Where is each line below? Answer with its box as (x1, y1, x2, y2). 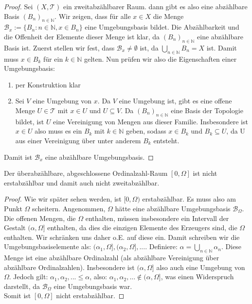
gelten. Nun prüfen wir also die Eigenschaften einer (84, 53, 237, 64)
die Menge (153, 11, 184, 21)
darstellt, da (4, 281, 40, 291)
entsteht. (153, 135, 180, 145)
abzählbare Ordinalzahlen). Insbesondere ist (4, 262, 135, 272)
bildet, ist (15, 116, 44, 126)
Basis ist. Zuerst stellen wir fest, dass (4, 42, 115, 52)
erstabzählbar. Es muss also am (142, 194, 236, 204)
